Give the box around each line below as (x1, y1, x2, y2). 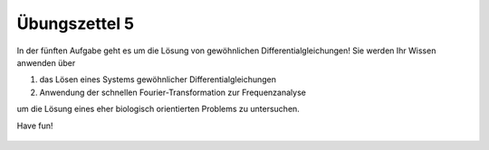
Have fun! (16, 120, 53, 131)
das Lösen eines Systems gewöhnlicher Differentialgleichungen (39, 74, 276, 85)
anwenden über (16, 57, 76, 68)
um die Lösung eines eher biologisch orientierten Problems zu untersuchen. (16, 104, 301, 115)
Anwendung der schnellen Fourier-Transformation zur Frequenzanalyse (39, 87, 307, 98)
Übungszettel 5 (16, 14, 135, 33)
